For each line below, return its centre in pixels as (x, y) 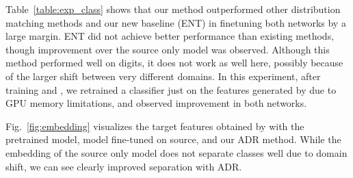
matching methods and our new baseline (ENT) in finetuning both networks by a (176, 22)
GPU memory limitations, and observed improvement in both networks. (156, 103)
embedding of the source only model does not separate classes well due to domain (176, 152)
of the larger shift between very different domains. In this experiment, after (163, 76)
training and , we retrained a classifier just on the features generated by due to (171, 89)
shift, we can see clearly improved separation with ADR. (124, 166)
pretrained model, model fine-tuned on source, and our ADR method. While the (173, 139)
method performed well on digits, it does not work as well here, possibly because (174, 63)
